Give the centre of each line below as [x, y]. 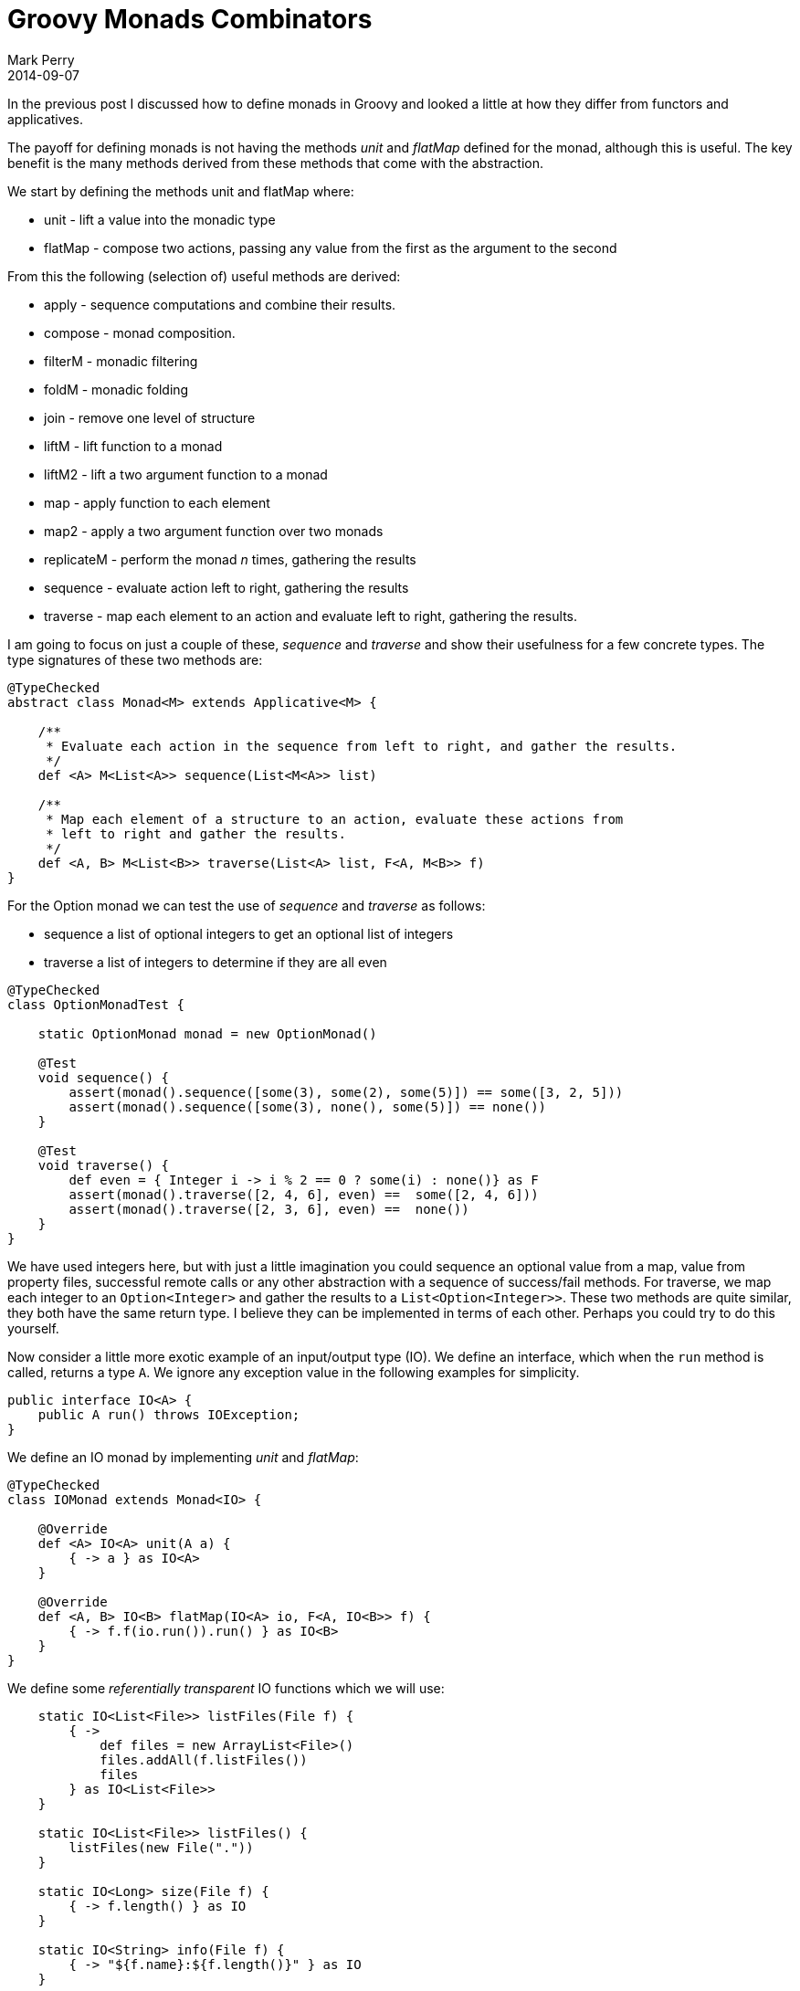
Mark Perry [41, 59]
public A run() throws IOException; [169, 1414]
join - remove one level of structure [150, 417]
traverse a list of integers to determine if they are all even [216, 962]
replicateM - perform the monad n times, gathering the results [230, 559]
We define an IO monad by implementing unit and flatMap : [183, 1457]
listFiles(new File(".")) [161, 1847]
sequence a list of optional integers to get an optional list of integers [249, 933]
